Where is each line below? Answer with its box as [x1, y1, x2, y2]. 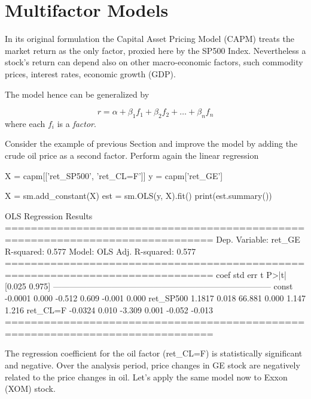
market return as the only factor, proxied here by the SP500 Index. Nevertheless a [5, 44, 306, 56]
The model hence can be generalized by [5, 87, 150, 100]
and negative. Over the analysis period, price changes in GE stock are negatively [5, 358, 300, 371]
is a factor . [57, 117, 96, 129]
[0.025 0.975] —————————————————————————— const [5, 280, 293, 292]
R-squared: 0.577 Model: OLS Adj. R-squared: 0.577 [5, 244, 196, 257]
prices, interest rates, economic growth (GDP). [5, 67, 176, 80]
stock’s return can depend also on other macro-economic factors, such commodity [5, 56, 303, 68]
